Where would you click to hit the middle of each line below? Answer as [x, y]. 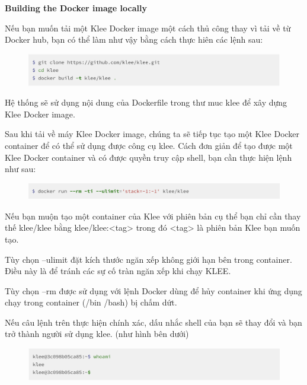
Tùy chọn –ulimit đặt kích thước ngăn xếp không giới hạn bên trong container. [148, 259]
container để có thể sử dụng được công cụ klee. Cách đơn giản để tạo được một [149, 146]
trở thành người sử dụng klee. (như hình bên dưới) [97, 334]
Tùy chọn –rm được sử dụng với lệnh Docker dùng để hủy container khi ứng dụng [153, 290]
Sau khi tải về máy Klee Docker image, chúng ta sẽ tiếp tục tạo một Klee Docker [152, 134]
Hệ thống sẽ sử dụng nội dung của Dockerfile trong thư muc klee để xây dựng [146, 102]
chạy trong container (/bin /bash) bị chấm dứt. [91, 302]
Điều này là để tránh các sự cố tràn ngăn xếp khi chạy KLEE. [118, 271]
